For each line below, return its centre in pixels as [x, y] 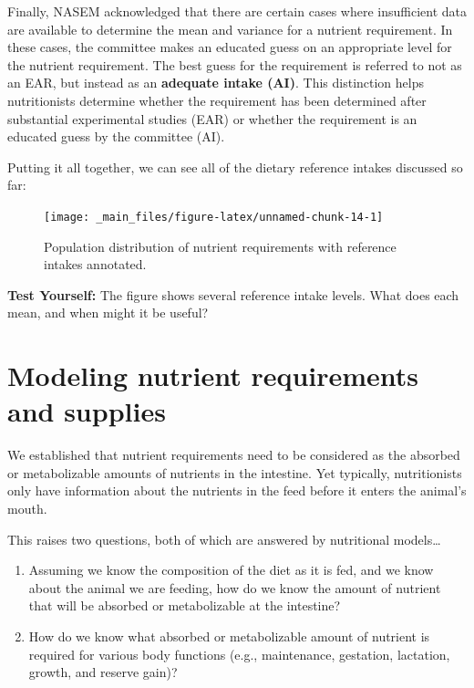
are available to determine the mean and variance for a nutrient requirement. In [230, 29]
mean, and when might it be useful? [108, 313]
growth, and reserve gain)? [103, 672]
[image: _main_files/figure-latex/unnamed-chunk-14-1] [214, 217]
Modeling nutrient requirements [213, 375]
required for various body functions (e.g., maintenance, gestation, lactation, [239, 654]
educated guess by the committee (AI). [116, 136]
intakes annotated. [95, 264]
